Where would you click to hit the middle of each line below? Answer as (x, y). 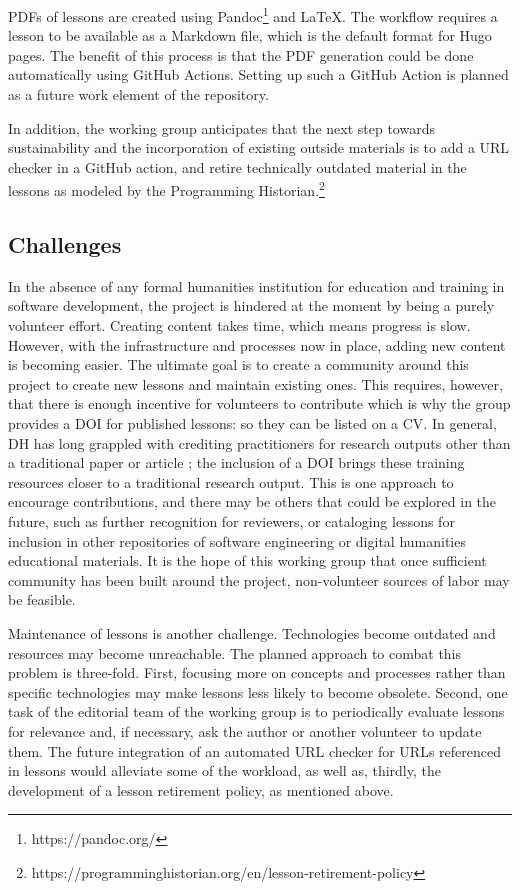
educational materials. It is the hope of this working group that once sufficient (247, 560)
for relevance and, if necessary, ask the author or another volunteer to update (245, 730)
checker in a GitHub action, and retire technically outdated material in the (237, 166)
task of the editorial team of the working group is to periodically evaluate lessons (256, 711)
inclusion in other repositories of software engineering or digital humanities (237, 540)
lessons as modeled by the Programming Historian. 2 (166, 189)
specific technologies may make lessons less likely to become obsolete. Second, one (258, 691)
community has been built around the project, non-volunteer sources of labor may (259, 579)
